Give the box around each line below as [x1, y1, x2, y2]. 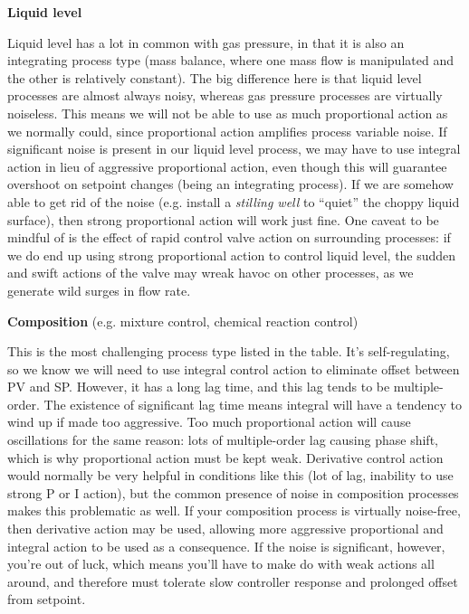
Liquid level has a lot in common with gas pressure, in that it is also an [7, 33, 405, 52]
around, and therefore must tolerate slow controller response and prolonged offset [7, 571, 458, 590]
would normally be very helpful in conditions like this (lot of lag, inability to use [7, 466, 454, 485]
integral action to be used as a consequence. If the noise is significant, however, [7, 536, 445, 555]
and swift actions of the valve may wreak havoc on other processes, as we [7, 263, 414, 282]
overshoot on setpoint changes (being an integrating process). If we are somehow [7, 175, 454, 194]
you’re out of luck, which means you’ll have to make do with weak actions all [7, 554, 435, 573]
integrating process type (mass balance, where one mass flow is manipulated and [7, 51, 454, 70]
